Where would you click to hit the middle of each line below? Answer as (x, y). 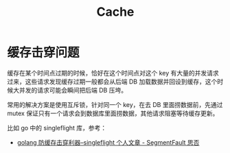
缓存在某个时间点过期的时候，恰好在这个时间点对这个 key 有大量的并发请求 (113, 73)
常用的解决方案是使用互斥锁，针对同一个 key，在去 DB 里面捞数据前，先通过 (115, 104)
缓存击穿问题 (44, 53)
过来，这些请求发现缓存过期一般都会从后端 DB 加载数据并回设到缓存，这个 (112, 81)
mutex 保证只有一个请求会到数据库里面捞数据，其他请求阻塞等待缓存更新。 (113, 113)
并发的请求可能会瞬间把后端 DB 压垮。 (73, 90)
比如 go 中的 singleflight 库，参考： (57, 128)
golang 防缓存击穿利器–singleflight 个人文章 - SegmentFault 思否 (108, 142)
